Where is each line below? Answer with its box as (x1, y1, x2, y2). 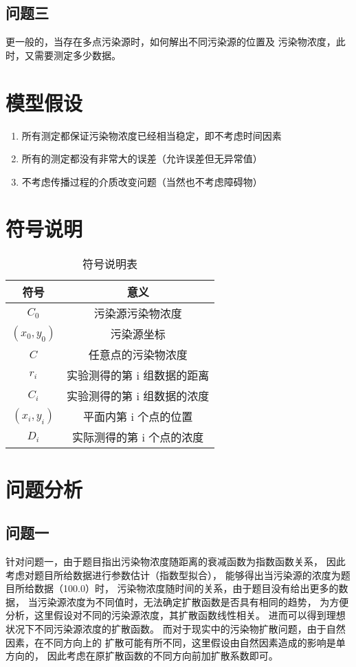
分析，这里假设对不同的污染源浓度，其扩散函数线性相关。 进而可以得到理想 (5, 608, 346, 622)
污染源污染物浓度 (93, 305, 182, 322)
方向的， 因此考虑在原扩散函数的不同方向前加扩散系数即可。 (5, 648, 278, 663)
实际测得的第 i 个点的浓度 (72, 429, 204, 446)
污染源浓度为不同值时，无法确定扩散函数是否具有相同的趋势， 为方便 (37, 594, 349, 609)
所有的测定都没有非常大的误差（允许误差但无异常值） (21, 151, 263, 166)
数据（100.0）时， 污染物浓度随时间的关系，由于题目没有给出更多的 (34, 581, 339, 595)
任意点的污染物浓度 (88, 347, 188, 363)
